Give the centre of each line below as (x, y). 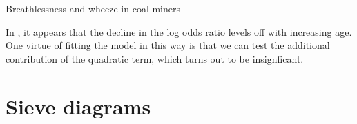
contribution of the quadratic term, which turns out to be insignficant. (155, 58)
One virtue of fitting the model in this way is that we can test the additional (168, 45)
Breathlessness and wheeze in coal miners (93, 8)
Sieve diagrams (78, 106)
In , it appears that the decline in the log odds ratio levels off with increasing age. (179, 31)
